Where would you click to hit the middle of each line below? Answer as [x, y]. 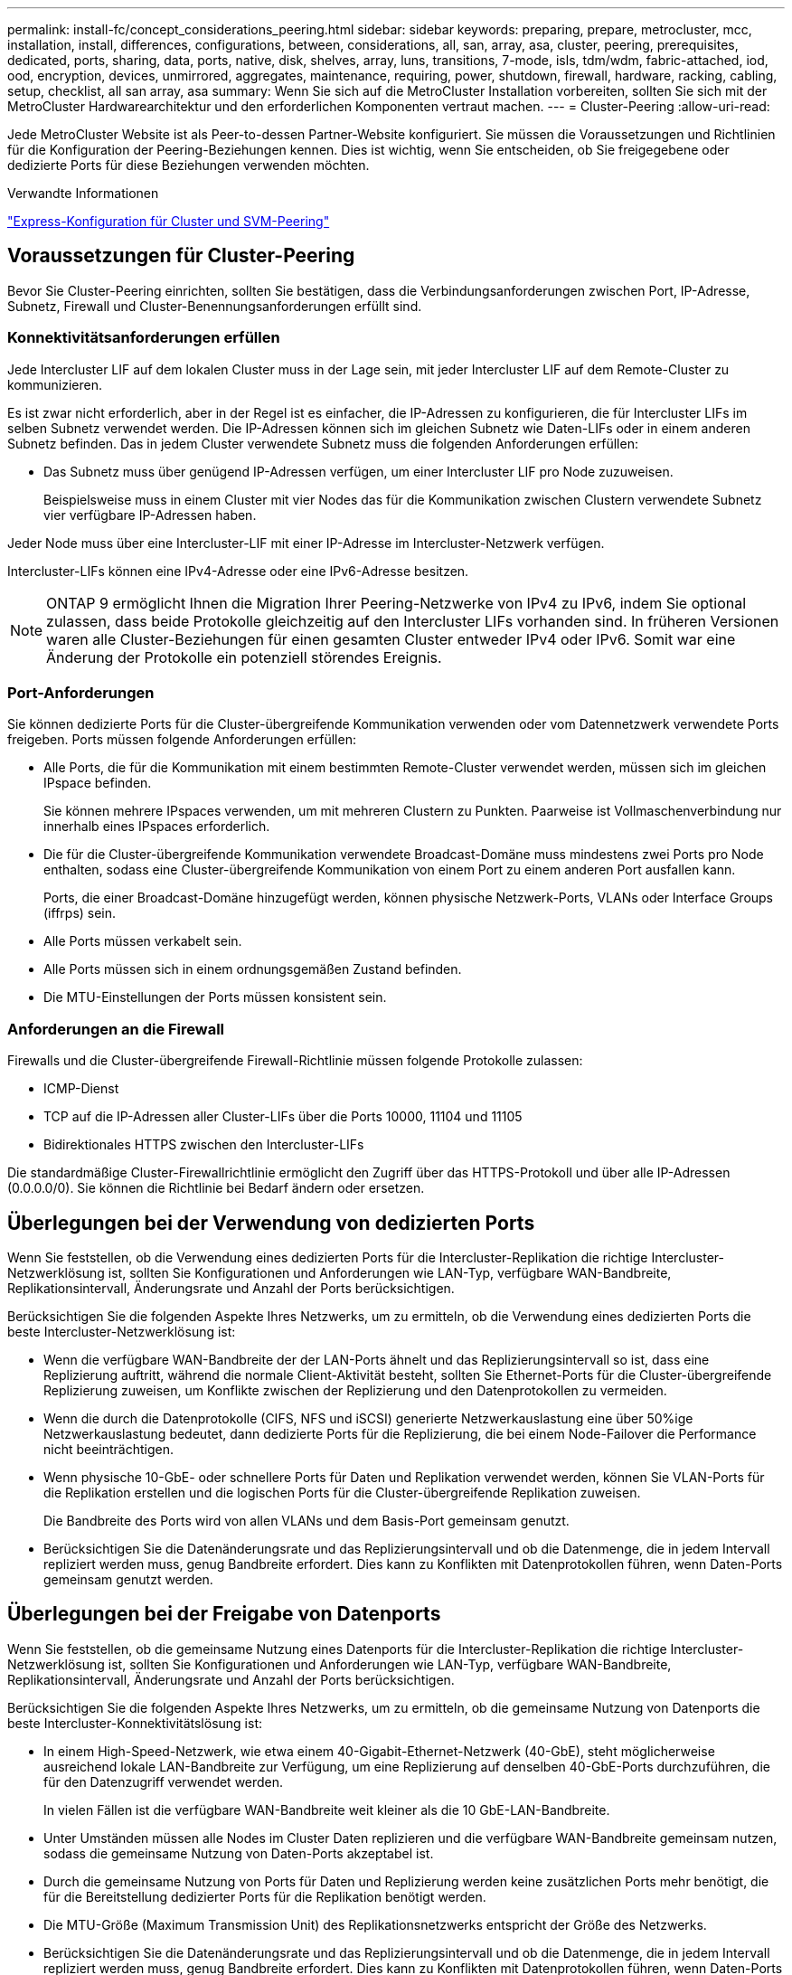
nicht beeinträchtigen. [109, 1449]
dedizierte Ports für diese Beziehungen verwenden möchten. [189, 165]
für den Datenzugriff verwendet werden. [164, 1781]
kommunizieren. [55, 384]
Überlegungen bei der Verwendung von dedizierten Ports [271, 1223]
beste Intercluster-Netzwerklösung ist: [122, 1331]
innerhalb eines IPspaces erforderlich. [157, 827]
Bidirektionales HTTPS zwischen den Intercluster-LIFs [204, 1145]
